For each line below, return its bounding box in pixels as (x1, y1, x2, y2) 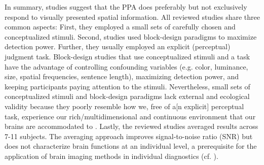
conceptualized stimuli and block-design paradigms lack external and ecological (5, 91, 250, 102)
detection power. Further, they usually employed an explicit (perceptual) (5, 41, 231, 52)
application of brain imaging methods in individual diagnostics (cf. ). (5, 150, 218, 161)
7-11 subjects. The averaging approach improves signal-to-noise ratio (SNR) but (5, 130, 253, 141)
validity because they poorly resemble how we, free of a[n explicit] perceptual (5, 101, 244, 111)
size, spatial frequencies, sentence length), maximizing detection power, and (5, 71, 239, 82)
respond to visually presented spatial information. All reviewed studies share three (5, 11, 260, 22)
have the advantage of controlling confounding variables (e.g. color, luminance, (5, 61, 248, 72)
